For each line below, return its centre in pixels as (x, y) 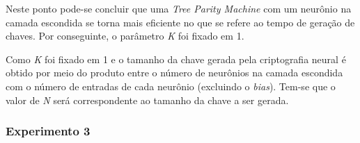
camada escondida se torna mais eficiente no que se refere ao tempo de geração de (180, 22)
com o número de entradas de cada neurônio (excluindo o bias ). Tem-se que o (171, 86)
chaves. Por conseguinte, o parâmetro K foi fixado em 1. (125, 36)
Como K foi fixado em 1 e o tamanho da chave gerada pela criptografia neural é (176, 59)
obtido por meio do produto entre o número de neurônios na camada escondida (174, 73)
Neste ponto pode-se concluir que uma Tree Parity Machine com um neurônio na (179, 8)
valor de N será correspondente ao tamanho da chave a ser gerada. (147, 100)
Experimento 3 (48, 131)
